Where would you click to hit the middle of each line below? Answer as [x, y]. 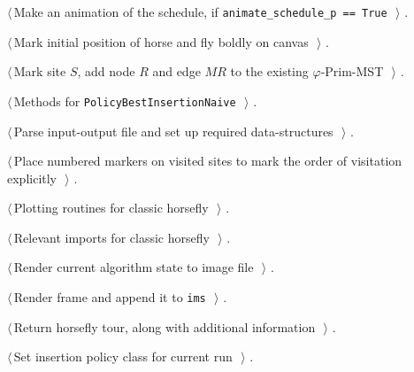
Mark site [40, 71]
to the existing [269, 71]
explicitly [32, 178]
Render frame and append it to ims [110, 297]
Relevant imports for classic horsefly [111, 237]
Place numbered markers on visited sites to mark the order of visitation [208, 161]
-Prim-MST [352, 71]
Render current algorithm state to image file [134, 267]
